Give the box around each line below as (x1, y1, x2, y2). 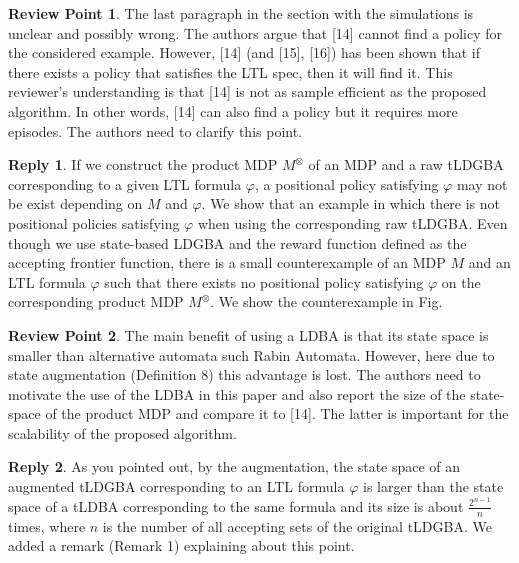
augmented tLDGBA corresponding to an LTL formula (8, 476, 345, 497)
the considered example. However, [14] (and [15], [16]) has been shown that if (8, 42, 481, 63)
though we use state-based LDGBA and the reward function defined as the (8, 232, 467, 253)
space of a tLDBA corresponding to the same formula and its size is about (8, 495, 464, 516)
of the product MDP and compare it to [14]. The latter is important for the (45, 403, 509, 424)
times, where (8, 515, 86, 536)
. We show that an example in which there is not (201, 193, 501, 214)
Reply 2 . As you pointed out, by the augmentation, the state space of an (8, 456, 461, 477)
